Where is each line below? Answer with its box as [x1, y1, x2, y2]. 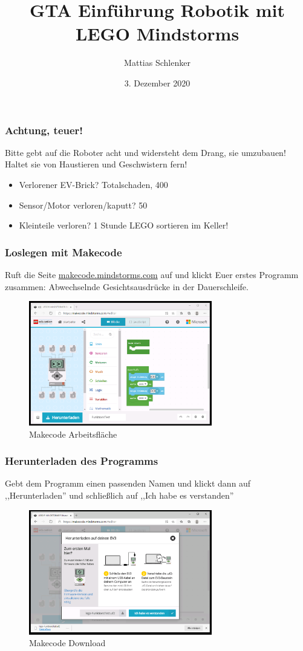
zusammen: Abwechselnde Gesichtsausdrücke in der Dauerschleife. [5, 280, 249, 293]
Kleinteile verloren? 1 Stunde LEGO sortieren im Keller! [19, 219, 229, 232]
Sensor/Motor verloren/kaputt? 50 [19, 198, 148, 211]
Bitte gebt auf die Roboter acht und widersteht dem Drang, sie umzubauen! [5, 146, 286, 158]
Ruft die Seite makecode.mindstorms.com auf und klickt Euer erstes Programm [5, 268, 299, 280]
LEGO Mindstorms [75, 21, 239, 46]
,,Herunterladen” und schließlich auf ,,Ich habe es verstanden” [5, 488, 234, 501]
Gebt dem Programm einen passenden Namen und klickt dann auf [5, 477, 251, 490]
